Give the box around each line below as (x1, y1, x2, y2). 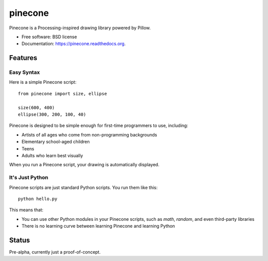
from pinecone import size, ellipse (18, 91, 107, 96)
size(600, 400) (18, 105, 55, 110)
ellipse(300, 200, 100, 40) (18, 112, 86, 118)
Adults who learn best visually (21, 153, 83, 158)
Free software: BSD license (21, 34, 77, 40)
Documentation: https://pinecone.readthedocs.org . (21, 41, 126, 47)
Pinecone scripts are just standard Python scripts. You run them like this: (9, 184, 158, 191)
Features (9, 54, 37, 62)
